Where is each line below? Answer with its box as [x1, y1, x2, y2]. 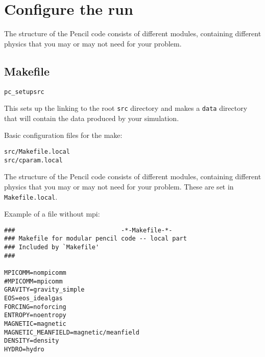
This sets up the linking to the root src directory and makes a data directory [4, 103, 248, 113]
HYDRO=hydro [4, 345, 44, 353]
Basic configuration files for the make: [4, 130, 123, 140]
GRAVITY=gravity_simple [4, 286, 85, 294]
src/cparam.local [4, 156, 63, 164]
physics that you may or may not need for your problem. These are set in [4, 181, 234, 192]
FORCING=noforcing [4, 303, 66, 311]
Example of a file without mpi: [4, 208, 100, 219]
